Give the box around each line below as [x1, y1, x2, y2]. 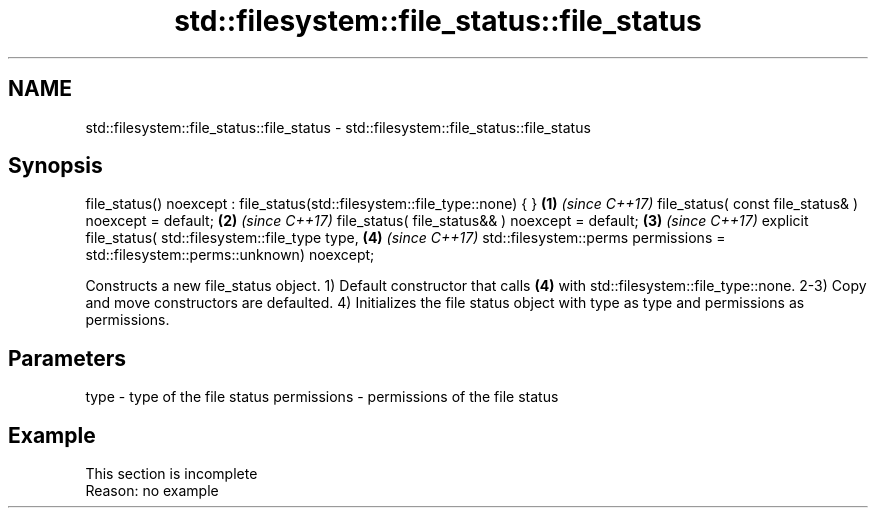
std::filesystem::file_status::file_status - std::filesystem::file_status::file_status [85, 118, 591, 136]
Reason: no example [85, 482, 219, 500]
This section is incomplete [85, 465, 258, 483]
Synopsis [8, 153, 103, 179]
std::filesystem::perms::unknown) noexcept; [85, 246, 375, 264]
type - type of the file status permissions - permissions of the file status [85, 388, 559, 406]
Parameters [8, 345, 126, 371]
